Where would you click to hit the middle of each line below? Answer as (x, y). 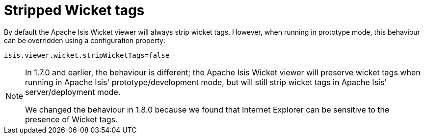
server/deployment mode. (73, 92)
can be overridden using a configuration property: (85, 40)
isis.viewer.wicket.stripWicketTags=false (87, 55)
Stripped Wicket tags (74, 10)
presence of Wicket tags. (71, 119)
